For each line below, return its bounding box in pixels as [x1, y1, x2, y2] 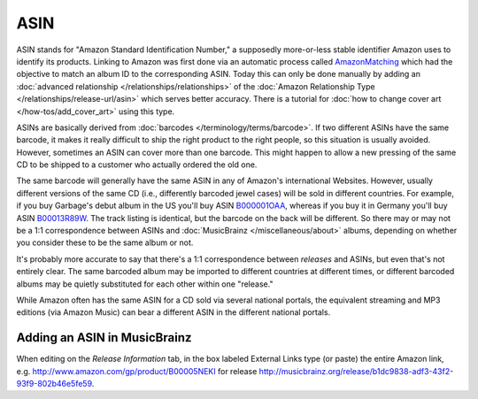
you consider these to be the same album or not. [16, 237, 194, 248]
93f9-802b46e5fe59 [16, 379, 92, 389]
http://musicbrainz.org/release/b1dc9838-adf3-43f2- [258, 365, 454, 376]
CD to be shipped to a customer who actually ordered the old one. [16, 159, 258, 170]
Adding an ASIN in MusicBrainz [16, 330, 192, 345]
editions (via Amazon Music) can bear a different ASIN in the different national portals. [16, 307, 331, 318]
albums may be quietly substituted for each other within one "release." [16, 279, 274, 289]
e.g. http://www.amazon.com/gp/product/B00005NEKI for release [16, 365, 258, 376]
